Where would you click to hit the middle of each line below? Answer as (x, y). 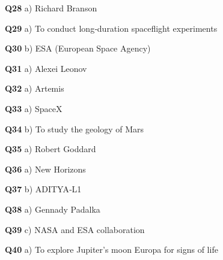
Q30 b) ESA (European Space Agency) (78, 48)
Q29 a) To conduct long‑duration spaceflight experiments (111, 28)
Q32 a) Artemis (35, 88)
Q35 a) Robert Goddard (50, 149)
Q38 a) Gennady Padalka (53, 209)
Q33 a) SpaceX (34, 108)
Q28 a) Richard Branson (51, 8)
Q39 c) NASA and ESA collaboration (75, 229)
